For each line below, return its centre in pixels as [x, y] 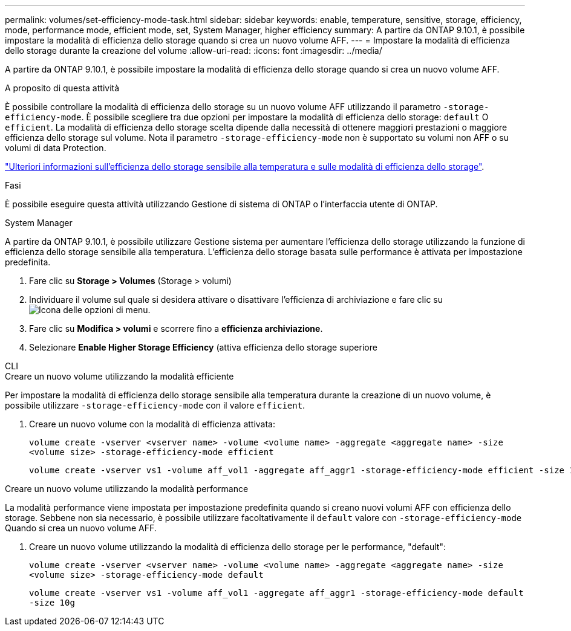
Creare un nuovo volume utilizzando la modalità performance [127, 489]
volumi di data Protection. [56, 148]
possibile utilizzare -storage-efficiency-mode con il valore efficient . [155, 405]
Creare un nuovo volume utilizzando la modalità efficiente [119, 376]
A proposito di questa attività [62, 88]
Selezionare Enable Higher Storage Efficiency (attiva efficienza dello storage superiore [203, 347]
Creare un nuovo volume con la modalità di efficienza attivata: [152, 424]
